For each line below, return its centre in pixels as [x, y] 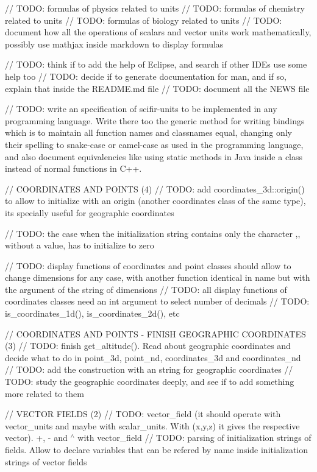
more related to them [45, 393]
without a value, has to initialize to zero [80, 245]
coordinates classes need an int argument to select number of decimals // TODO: [157, 301]
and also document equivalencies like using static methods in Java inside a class [154, 156]
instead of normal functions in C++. [73, 168]
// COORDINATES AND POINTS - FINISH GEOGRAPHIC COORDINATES [155, 333]
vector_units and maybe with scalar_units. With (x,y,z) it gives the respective [152, 425]
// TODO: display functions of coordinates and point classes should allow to [148, 265]
